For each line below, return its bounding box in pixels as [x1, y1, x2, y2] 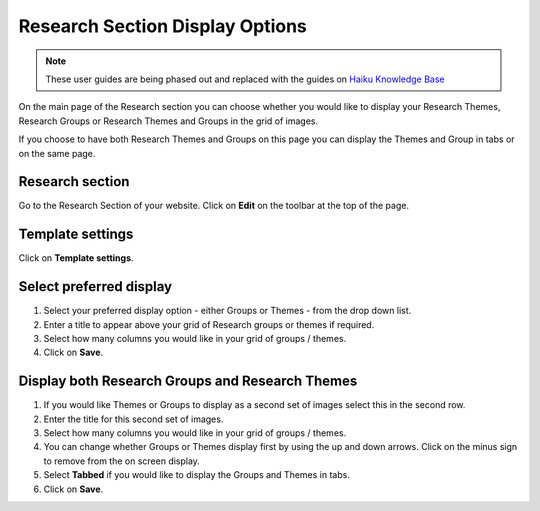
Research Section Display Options [18, 15, 307, 37]
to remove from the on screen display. [43, 455, 200, 467]
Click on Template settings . [18, 252, 134, 264]
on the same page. [18, 147, 96, 159]
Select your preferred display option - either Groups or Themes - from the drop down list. [43, 305, 412, 317]
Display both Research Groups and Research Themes [18, 373, 358, 390]
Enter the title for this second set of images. [43, 413, 224, 425]
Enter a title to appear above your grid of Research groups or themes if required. [43, 318, 375, 330]
